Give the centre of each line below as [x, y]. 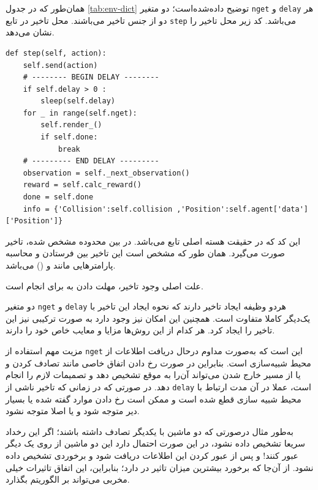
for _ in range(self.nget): [80, 113]
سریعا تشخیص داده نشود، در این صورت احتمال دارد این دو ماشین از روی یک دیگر [156, 443]
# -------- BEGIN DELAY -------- [91, 77]
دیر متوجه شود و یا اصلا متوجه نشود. [73, 411]
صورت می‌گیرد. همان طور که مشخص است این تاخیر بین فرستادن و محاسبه [145, 253]
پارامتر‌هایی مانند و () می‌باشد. [61, 265]
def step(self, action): [56, 53]
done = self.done [58, 197]
